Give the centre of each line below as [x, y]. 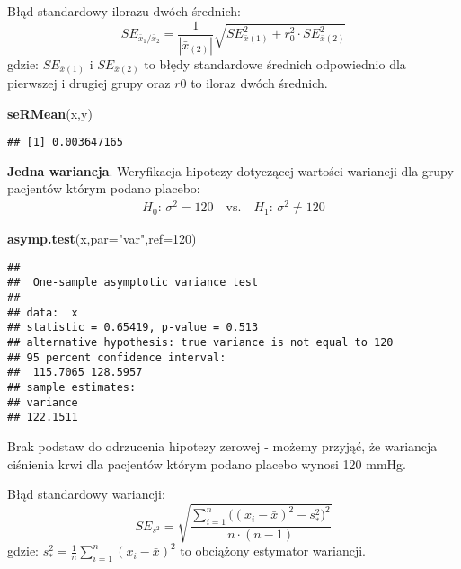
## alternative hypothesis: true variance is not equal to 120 [200, 343]
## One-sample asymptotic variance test [133, 283]
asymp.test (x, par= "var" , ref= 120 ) [102, 239]
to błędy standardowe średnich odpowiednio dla [275, 63]
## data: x [43, 312]
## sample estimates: [72, 387]
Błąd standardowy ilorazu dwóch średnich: [124, 11]
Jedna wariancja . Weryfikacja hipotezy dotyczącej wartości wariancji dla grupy [230, 170]
